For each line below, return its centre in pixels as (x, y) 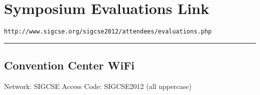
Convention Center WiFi (69, 65)
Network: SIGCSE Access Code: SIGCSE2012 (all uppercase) (98, 86)
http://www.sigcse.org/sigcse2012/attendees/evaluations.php (108, 32)
